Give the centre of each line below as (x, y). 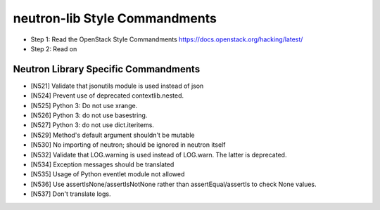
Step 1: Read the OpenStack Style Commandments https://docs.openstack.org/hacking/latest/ (167, 39)
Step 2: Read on (54, 48)
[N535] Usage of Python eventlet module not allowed (108, 174)
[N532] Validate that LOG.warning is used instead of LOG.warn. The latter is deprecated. (159, 155)
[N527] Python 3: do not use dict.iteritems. (93, 125)
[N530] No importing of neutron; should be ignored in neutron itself (128, 145)
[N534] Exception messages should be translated (102, 164)
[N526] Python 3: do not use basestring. (89, 115)
